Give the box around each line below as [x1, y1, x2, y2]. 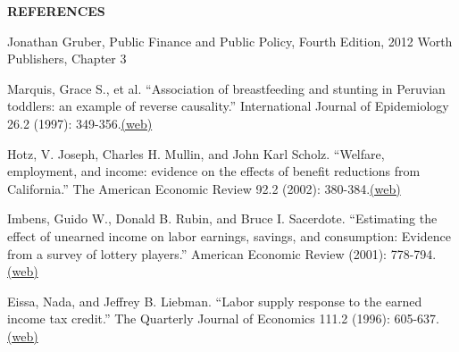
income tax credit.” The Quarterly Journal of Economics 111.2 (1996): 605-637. [7, 309, 440, 328]
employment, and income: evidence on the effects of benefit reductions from [7, 162, 421, 180]
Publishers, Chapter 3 [7, 49, 127, 68]
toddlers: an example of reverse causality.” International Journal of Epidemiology [7, 96, 449, 115]
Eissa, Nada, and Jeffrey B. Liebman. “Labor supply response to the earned [7, 291, 422, 310]
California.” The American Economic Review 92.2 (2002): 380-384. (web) [7, 179, 401, 197]
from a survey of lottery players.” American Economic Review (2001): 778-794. [7, 244, 437, 263]
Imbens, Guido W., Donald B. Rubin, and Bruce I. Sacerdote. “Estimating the [7, 209, 438, 228]
